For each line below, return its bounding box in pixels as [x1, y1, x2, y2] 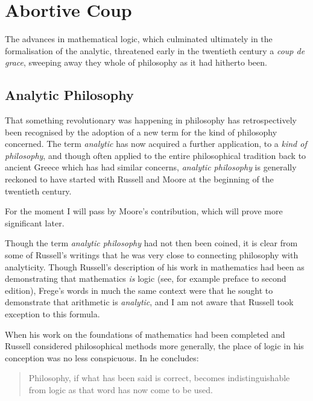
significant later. [5, 216, 65, 229]
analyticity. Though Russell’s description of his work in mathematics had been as [5, 260, 305, 273]
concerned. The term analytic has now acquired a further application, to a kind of [5, 137, 307, 150]
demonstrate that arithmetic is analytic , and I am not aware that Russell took [5, 296, 294, 308]
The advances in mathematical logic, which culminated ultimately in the [5, 33, 273, 45]
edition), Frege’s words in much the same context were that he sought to [5, 284, 273, 296]
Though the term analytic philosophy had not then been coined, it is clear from [5, 237, 298, 249]
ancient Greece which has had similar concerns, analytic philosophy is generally [5, 161, 297, 173]
